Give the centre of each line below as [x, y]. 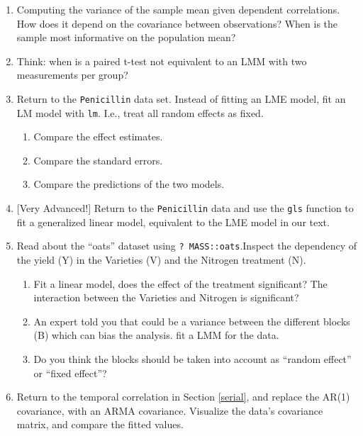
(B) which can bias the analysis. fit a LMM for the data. [156, 335]
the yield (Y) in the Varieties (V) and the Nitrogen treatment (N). [161, 259]
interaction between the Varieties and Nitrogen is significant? [166, 297]
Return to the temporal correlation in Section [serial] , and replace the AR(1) [183, 397]
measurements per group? [72, 75]
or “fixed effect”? [70, 373]
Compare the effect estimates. [98, 136]
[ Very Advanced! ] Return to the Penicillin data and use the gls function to [185, 208]
